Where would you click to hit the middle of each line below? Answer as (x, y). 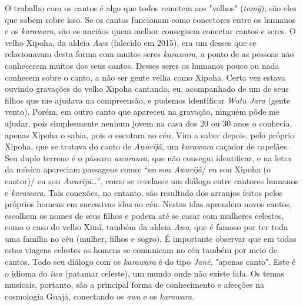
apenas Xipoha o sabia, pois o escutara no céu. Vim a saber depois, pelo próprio (150, 134)
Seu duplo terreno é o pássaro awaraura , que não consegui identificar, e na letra (148, 157)
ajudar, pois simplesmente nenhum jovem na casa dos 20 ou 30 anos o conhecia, (149, 123)
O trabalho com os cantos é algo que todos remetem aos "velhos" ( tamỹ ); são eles (151, 8)
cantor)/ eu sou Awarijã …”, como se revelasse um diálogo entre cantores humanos (152, 180)
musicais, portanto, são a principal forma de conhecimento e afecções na (134, 285)
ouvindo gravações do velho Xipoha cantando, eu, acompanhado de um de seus (147, 89)
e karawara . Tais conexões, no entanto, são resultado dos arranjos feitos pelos (144, 192)
